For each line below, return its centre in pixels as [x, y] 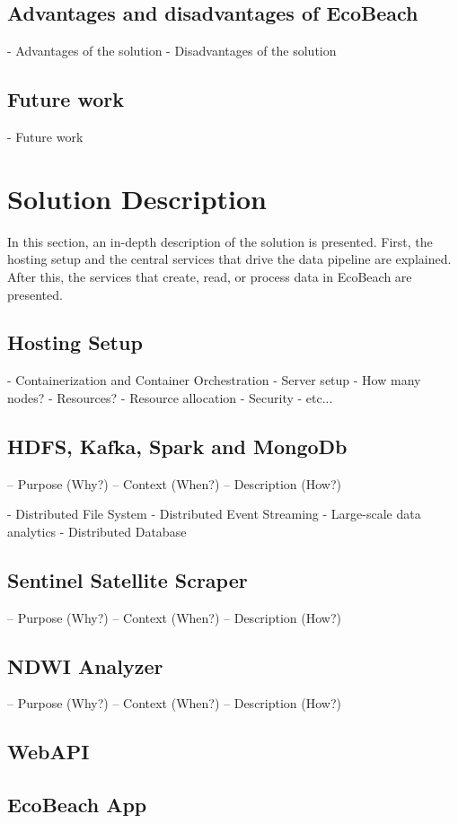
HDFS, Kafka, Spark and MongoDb [177, 446]
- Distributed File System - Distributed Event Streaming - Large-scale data [214, 514]
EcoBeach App [77, 805]
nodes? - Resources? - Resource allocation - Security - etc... [170, 397]
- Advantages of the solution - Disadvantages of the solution [172, 51]
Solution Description [137, 198]
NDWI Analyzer [85, 665]
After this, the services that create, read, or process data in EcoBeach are [210, 276]
